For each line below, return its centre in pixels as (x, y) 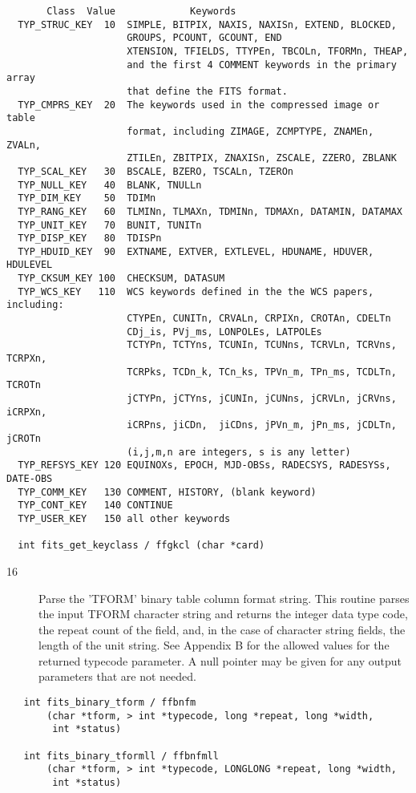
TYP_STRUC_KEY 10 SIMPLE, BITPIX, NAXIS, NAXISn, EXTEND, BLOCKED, (207, 24)
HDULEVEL (30, 265)
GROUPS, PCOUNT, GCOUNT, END (204, 38)
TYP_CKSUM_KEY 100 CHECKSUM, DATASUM (121, 279)
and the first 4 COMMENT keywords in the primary (262, 65)
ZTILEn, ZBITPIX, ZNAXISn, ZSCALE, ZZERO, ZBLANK (262, 158)
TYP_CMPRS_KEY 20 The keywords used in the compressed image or (199, 105)
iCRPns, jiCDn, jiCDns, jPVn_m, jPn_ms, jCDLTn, (262, 425)
